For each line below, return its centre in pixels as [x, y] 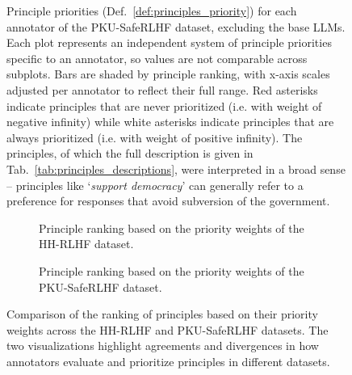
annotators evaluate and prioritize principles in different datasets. [168, 361]
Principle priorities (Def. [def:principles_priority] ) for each [152, 11]
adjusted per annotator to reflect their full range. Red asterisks [162, 89]
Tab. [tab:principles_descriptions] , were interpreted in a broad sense [176, 169]
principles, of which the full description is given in [130, 153]
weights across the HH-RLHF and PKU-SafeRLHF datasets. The [168, 329]
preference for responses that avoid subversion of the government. [168, 201]
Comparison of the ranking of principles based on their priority [162, 314]
